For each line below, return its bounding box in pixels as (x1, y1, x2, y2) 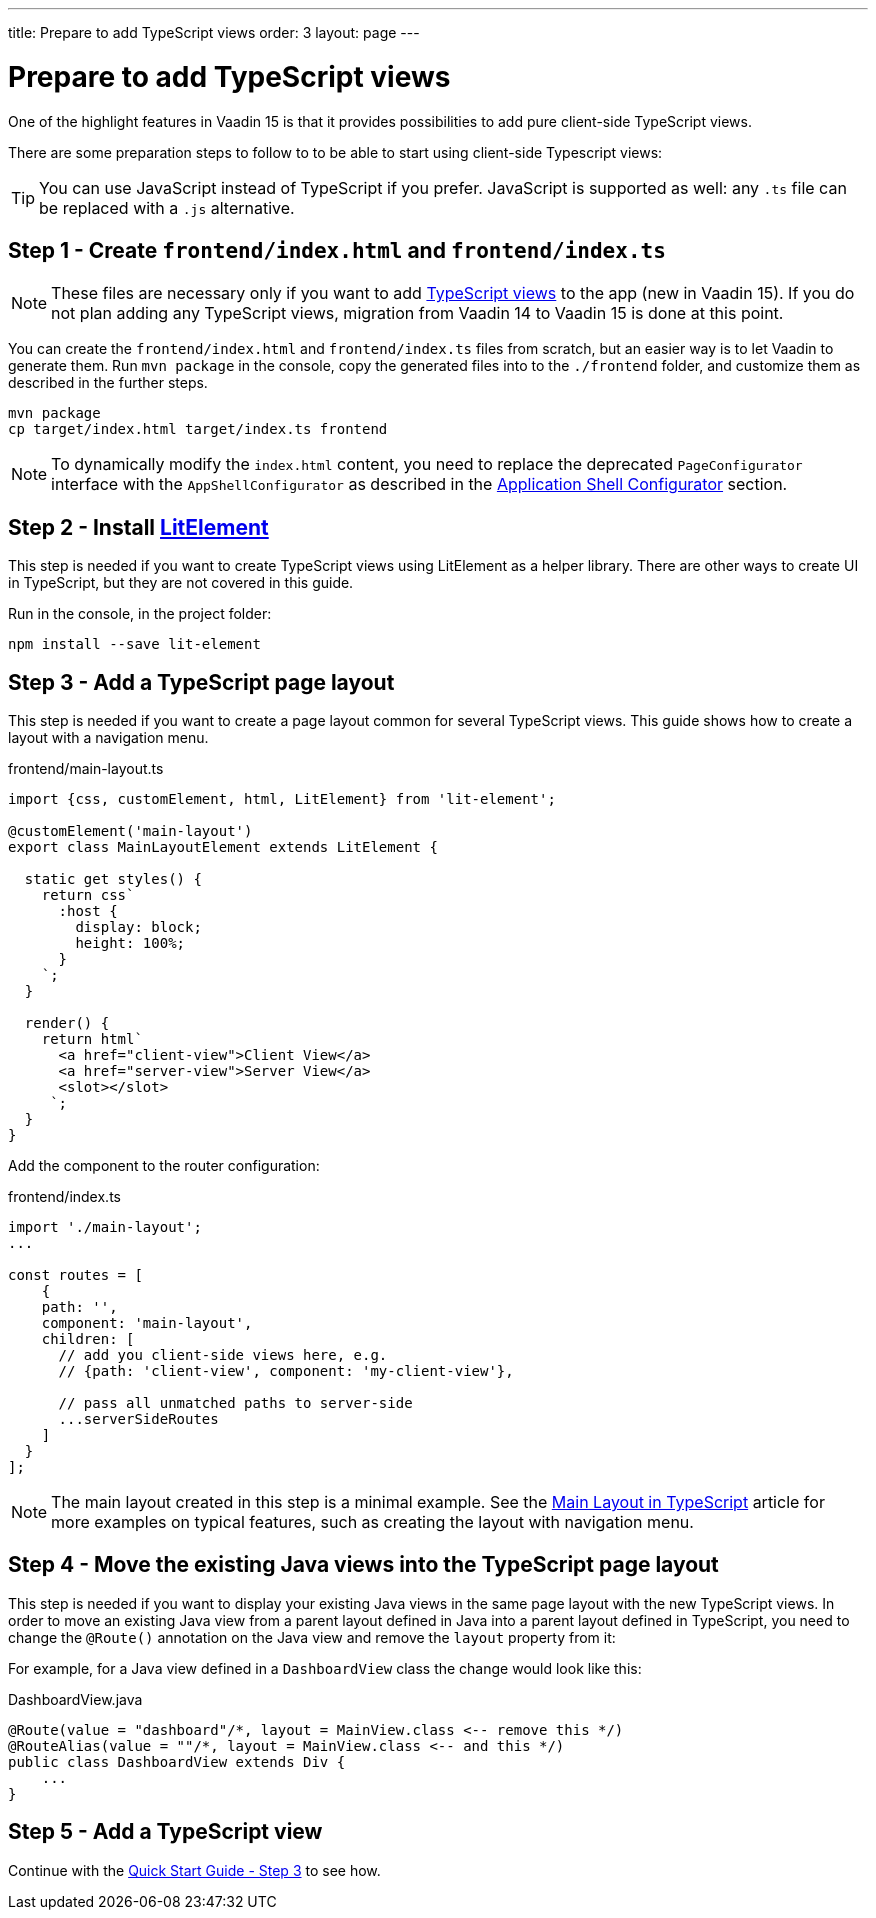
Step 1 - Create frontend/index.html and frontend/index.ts (8, 237, 666, 263)
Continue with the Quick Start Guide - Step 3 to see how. (8, 1861, 381, 1879)
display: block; (75, 919, 202, 936)
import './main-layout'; (8, 1219, 202, 1236)
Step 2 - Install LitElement (8, 514, 269, 540)
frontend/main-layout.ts (8, 760, 164, 778)
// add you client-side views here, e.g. (58, 1347, 388, 1364)
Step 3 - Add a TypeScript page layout (8, 669, 395, 695)
